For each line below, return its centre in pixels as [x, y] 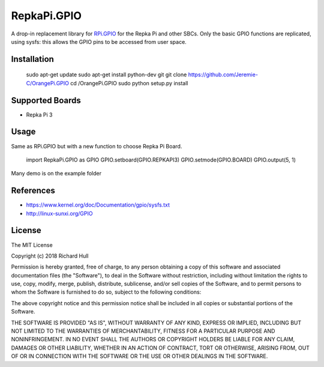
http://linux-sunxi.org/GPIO [59, 213]
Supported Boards [46, 100]
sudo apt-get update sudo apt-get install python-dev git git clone [106, 74]
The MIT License [32, 245]
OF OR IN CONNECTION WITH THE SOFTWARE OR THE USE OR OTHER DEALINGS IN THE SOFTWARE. [139, 356]
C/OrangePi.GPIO [47, 83]
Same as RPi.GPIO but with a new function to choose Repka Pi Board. [97, 146]
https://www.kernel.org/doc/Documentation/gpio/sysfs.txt [98, 205]
